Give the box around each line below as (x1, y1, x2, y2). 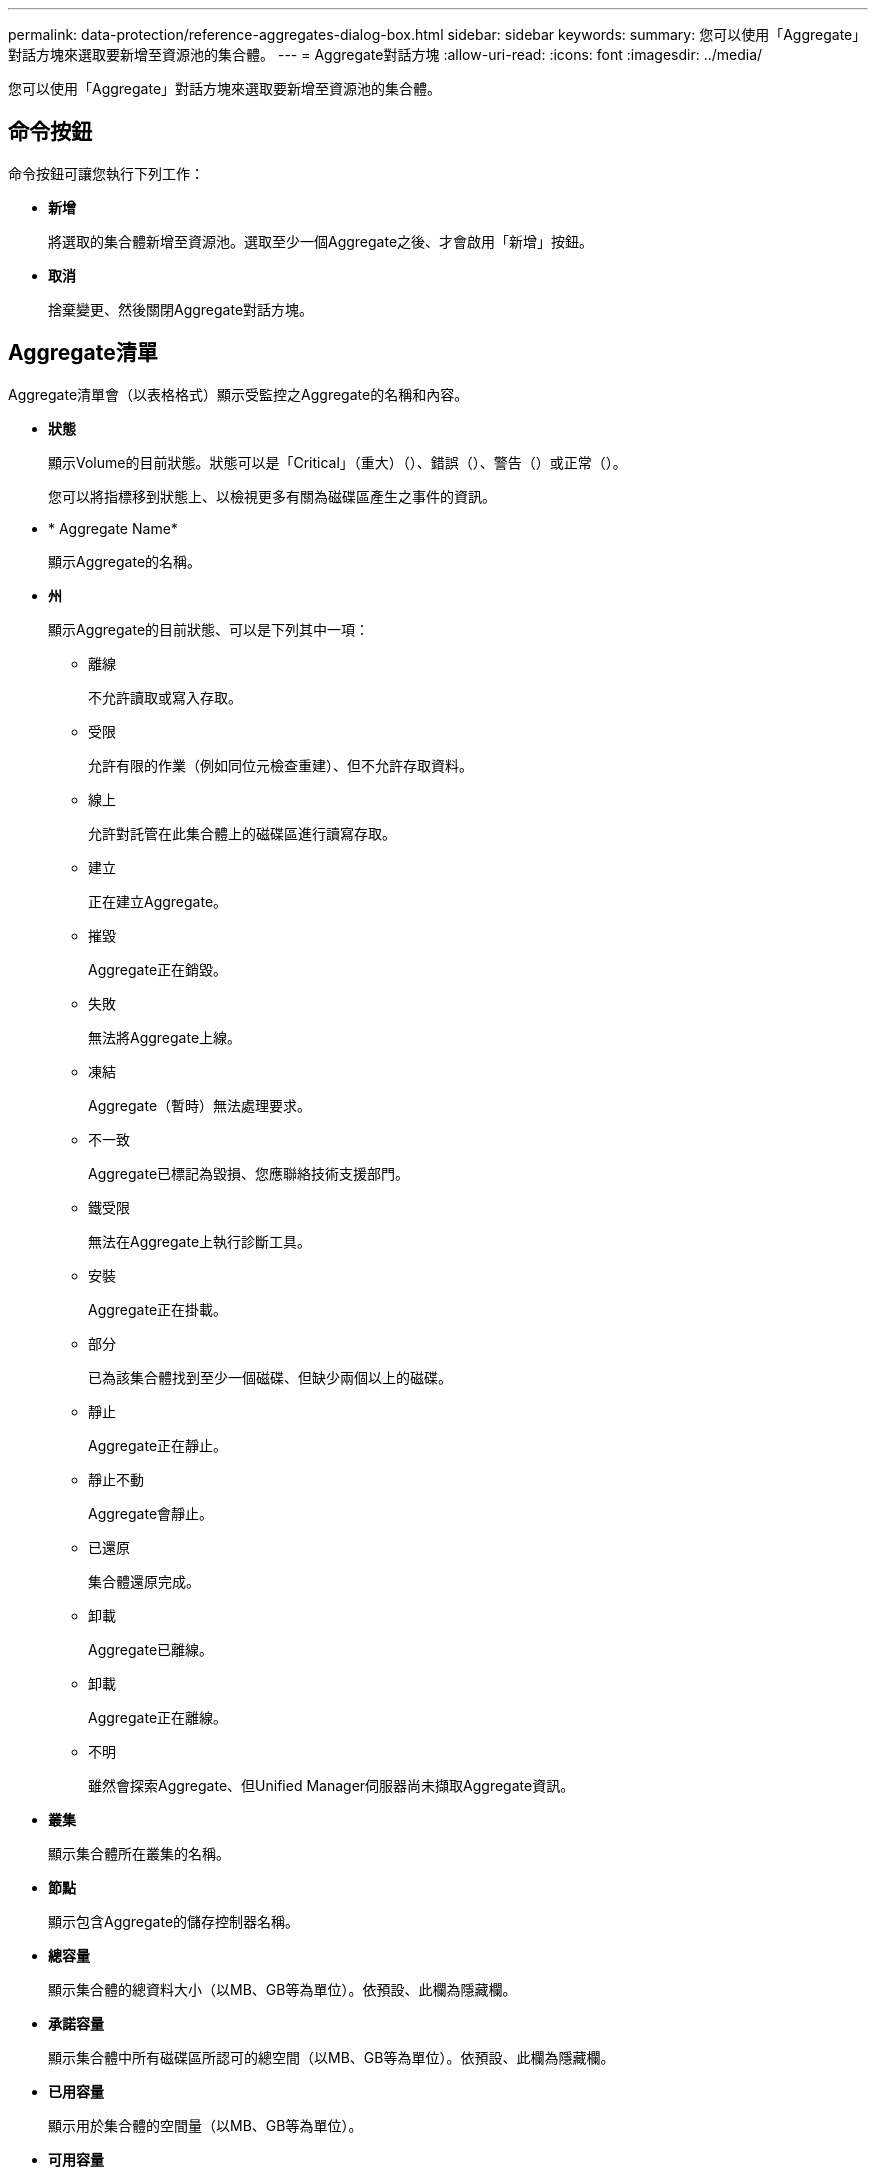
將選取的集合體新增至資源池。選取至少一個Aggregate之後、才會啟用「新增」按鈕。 (48, 232, 594, 250)
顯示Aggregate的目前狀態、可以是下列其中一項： (48, 620, 370, 638)
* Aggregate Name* (48, 519, 178, 537)
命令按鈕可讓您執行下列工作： (8, 164, 204, 182)
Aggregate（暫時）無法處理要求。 (88, 1096, 312, 1114)
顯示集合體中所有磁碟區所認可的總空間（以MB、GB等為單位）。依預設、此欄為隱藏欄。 (48, 2048, 615, 2066)
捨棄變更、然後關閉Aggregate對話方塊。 (48, 300, 314, 318)
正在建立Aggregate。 (88, 892, 228, 910)
